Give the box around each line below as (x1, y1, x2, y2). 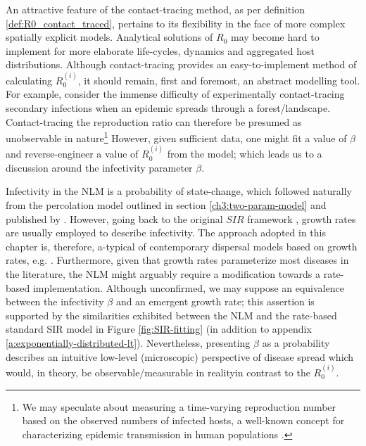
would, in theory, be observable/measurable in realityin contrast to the (6, 364, 310, 379)
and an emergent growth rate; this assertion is (115, 294, 315, 309)
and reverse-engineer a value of (6, 146, 139, 161)
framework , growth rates (247, 211, 356, 226)
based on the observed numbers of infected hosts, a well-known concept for (22, 413, 345, 428)
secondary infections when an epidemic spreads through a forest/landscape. (6, 100, 331, 115)
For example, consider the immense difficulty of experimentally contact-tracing (6, 87, 345, 101)
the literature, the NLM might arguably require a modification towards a (6, 266, 320, 281)
